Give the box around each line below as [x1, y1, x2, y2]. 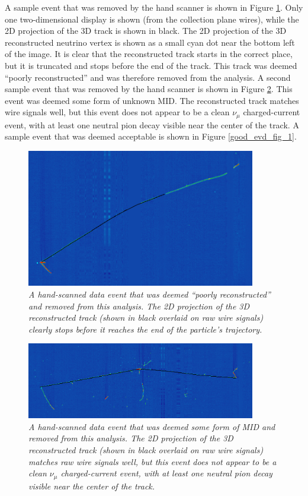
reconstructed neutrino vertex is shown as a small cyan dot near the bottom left [5, 36, 295, 48]
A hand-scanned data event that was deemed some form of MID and [28, 420, 275, 432]
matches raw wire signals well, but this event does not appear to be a [28, 455, 277, 467]
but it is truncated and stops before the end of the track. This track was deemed [5, 59, 297, 71]
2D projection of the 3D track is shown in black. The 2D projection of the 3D [5, 24, 287, 37]
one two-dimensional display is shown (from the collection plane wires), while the [5, 12, 299, 25]
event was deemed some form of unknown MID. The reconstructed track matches [5, 94, 299, 106]
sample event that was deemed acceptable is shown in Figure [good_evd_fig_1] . [5, 130, 297, 143]
